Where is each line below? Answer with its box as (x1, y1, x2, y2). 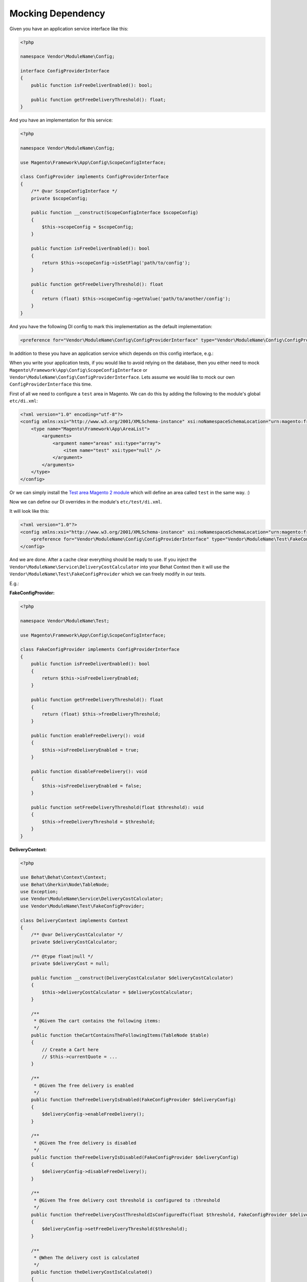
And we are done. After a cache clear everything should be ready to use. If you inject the (9, 556, 197, 563)
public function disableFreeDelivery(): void (31, 769, 147, 774)
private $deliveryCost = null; (31, 960, 109, 966)
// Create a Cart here (41, 1047, 99, 1052)
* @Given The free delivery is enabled (33, 1083, 134, 1088)
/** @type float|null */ (31, 953, 94, 959)
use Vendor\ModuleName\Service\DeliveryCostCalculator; (20, 896, 164, 902)
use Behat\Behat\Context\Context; (20, 874, 107, 880)
